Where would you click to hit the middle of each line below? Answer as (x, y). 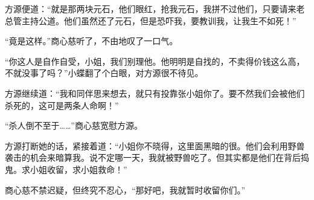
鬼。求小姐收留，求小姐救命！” (66, 169)
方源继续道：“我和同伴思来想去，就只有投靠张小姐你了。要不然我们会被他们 (155, 93)
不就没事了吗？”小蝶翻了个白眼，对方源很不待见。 (104, 73)
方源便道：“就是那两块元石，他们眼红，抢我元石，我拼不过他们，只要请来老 (155, 8)
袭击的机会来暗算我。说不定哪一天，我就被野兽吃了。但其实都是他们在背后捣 (157, 157)
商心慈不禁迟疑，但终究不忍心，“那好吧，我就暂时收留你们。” (125, 189)
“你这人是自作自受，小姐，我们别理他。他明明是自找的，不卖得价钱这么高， (155, 61)
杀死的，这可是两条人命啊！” (62, 105)
